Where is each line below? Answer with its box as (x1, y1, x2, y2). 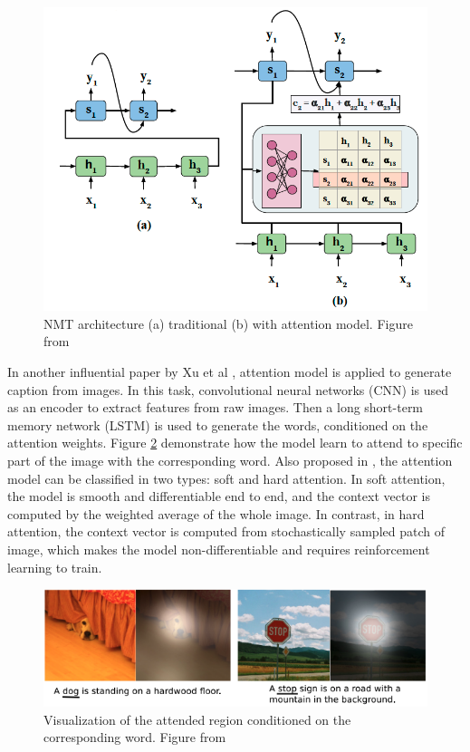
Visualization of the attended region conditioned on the (43, 709, 351, 728)
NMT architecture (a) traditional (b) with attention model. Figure (43, 313, 413, 333)
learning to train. (7, 557, 102, 576)
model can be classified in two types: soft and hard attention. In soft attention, (7, 468, 446, 487)
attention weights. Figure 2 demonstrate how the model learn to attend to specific (7, 433, 463, 452)
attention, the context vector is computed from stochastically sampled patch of (7, 522, 445, 541)
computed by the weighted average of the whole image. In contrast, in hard (7, 504, 425, 523)
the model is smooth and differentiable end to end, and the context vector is (7, 487, 430, 506)
